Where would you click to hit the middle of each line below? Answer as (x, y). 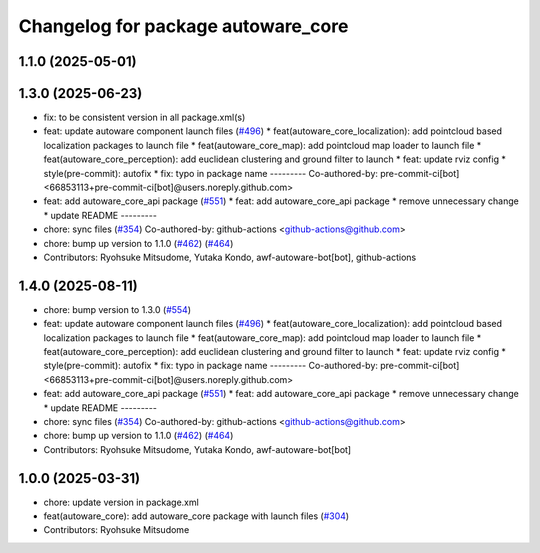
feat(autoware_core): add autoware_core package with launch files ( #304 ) (196, 516)
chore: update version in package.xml (121, 502)
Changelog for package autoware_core (183, 26)
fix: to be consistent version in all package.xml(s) (144, 117)
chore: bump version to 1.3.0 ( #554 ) (117, 309)
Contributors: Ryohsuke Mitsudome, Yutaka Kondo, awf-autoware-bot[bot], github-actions (230, 257)
